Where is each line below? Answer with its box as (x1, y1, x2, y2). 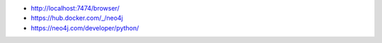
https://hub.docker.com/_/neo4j (30, 14, 124, 23)
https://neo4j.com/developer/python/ (30, 23, 139, 32)
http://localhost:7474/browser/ (30, 4, 120, 12)
